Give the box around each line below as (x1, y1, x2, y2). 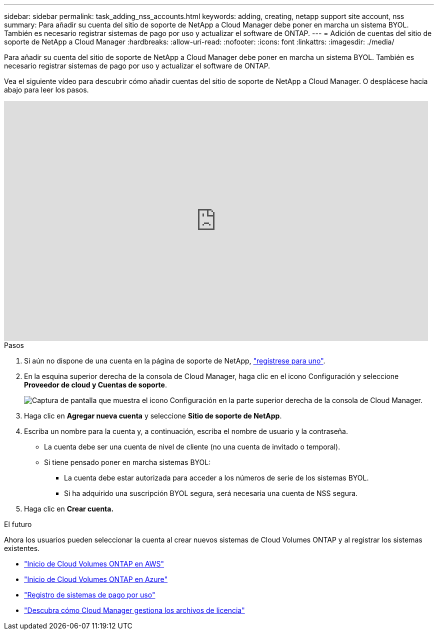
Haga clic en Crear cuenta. (24, 504, 114, 513)
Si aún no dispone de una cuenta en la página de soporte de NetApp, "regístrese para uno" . (24, 356, 325, 365)
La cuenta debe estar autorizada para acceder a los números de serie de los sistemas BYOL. (64, 473, 369, 482)
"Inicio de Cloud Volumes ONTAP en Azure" (24, 575, 168, 583)
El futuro (4, 520, 32, 528)
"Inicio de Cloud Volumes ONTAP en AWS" (24, 559, 164, 568)
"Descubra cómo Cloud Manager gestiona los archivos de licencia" (24, 606, 245, 614)
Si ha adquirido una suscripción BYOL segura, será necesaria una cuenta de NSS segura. (64, 489, 358, 497)
